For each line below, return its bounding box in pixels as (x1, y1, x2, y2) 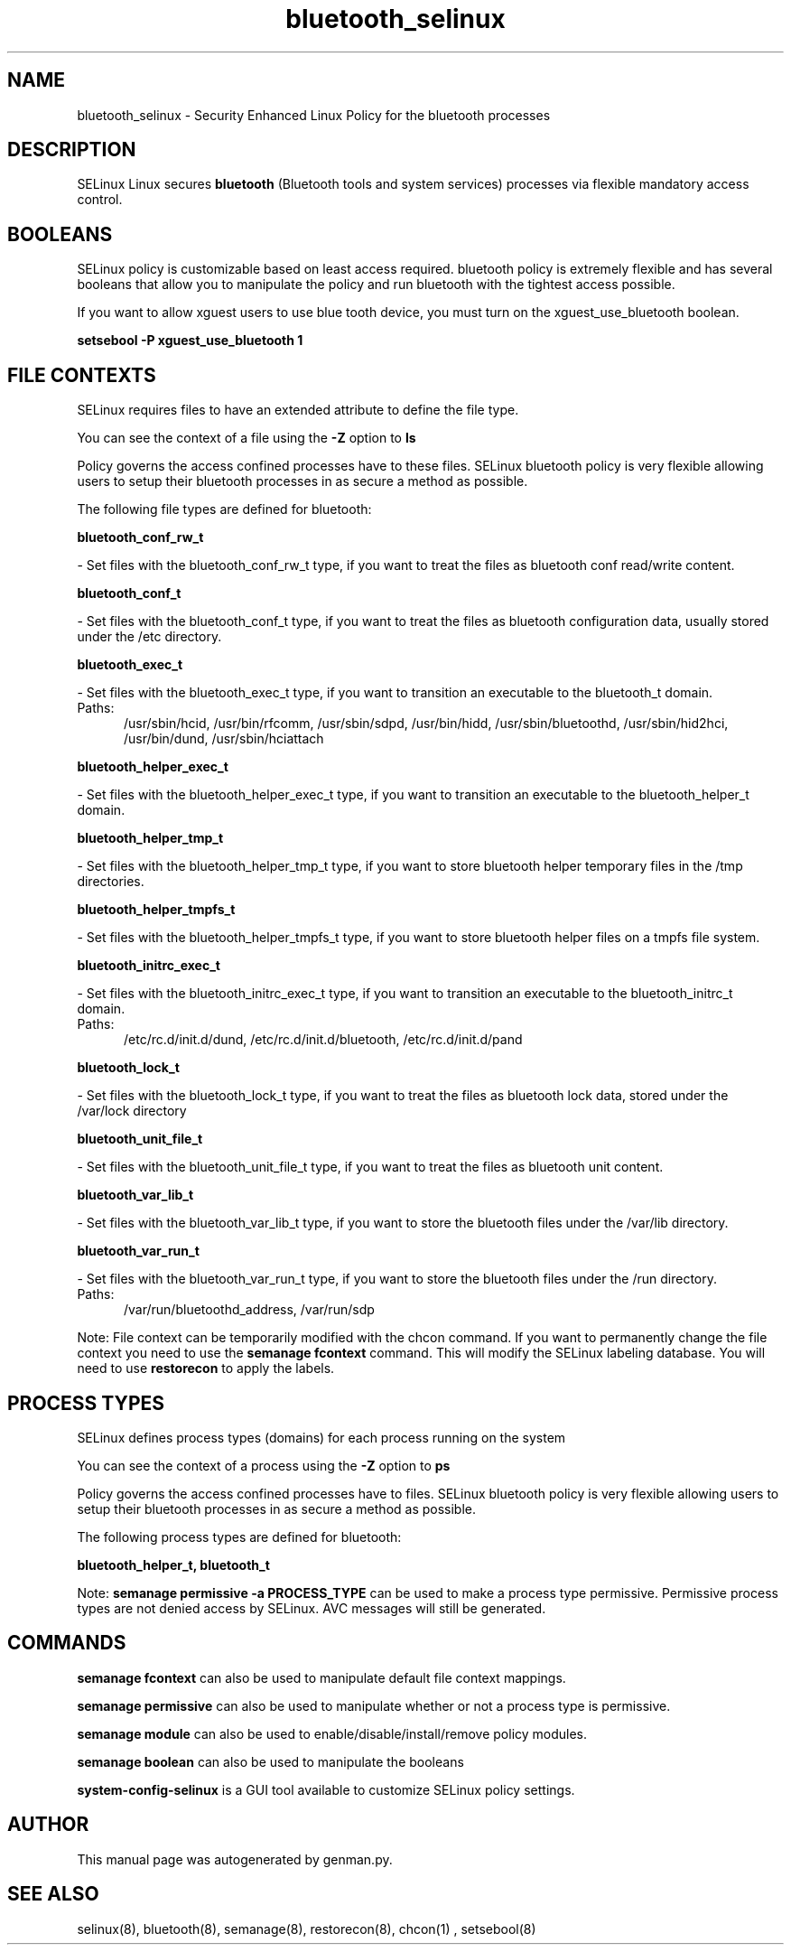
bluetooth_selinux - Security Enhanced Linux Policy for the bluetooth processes (77, 107, 551, 123)
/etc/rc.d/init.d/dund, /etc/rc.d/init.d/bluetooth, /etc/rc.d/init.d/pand (124, 1032, 523, 1048)
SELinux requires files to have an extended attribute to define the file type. (77, 402, 519, 418)
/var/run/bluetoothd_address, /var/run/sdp (124, 1302, 375, 1318)
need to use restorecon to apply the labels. (77, 1360, 335, 1377)
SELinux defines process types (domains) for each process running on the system (77, 1429, 566, 1445)
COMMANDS (7, 1631, 126, 1655)
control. (77, 191, 123, 208)
